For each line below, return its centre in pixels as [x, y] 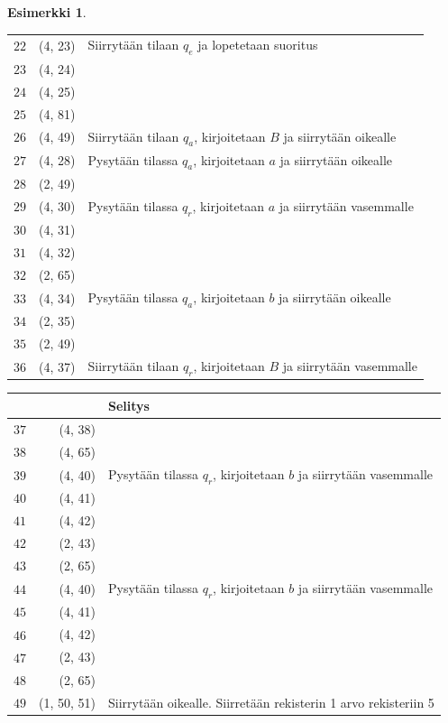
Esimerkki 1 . [47, 12]
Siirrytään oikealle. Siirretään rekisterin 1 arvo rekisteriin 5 [271, 702]
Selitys [129, 405]
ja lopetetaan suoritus [258, 45]
